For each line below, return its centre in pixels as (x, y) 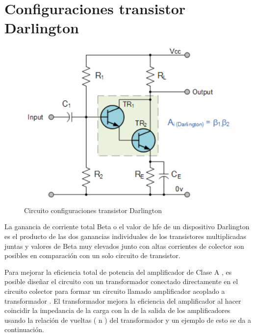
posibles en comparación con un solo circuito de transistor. (92, 255)
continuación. (24, 329)
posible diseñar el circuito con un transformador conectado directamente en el (121, 281)
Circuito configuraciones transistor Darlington (93, 210)
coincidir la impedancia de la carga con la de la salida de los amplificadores (117, 310)
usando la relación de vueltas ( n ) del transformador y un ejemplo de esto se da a (128, 320)
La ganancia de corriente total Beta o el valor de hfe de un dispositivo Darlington (127, 227)
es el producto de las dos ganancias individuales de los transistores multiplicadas (125, 236)
